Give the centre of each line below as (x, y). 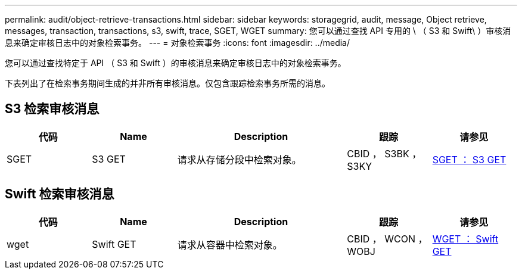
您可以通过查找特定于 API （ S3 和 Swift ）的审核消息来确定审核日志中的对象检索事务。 (175, 63)
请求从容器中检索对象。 (230, 245)
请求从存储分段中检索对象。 (239, 159)
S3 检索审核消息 (52, 109)
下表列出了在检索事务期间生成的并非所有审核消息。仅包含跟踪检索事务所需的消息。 (167, 83)
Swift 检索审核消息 (60, 194)
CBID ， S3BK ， (384, 153)
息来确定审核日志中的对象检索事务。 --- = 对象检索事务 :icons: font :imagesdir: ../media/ (178, 43)
